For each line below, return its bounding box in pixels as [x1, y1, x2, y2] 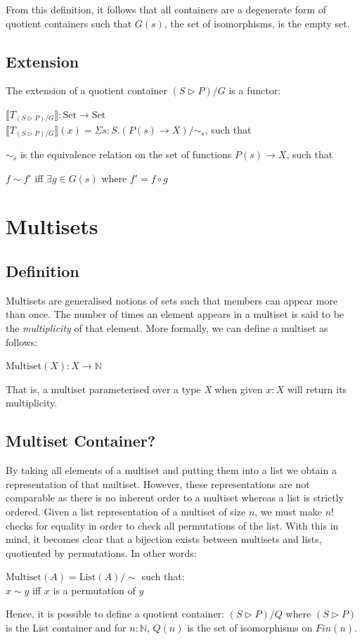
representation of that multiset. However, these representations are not [6, 476, 310, 491]
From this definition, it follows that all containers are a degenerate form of [6, 2, 327, 16]
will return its [287, 381, 347, 396]
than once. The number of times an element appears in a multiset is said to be [6, 307, 344, 321]
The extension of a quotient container [6, 83, 167, 98]
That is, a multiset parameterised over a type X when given [6, 381, 263, 396]
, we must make [254, 504, 322, 518]
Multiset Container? [6, 430, 156, 452]
